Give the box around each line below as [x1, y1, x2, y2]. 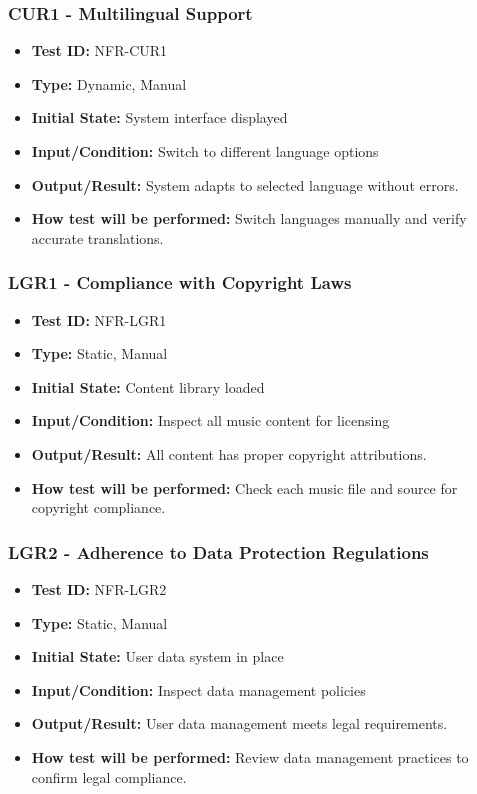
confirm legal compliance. [31, 766, 187, 787]
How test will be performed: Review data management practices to [31, 746, 469, 767]
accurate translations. [31, 227, 164, 248]
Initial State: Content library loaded [31, 376, 265, 397]
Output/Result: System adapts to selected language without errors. [31, 174, 459, 195]
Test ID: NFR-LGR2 [31, 578, 167, 599]
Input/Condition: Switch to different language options [31, 141, 379, 161]
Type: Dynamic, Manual [31, 73, 187, 94]
